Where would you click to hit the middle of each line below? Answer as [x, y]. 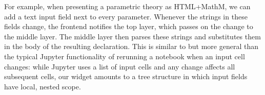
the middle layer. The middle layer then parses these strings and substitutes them [132, 36]
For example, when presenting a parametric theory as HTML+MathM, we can [127, 6]
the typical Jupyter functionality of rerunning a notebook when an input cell [125, 56]
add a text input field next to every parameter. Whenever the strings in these [126, 16]
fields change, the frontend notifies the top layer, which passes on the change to [129, 26]
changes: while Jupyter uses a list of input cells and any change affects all [120, 66]
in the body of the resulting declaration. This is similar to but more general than [131, 46]
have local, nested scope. [43, 86]
